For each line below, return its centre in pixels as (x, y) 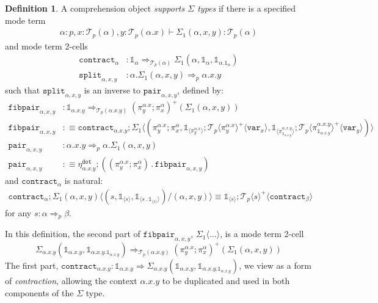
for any (18, 212)
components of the (39, 292)
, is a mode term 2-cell (262, 234)
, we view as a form (275, 265)
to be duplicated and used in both (226, 280)
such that (23, 89)
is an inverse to (112, 89)
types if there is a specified (247, 8)
